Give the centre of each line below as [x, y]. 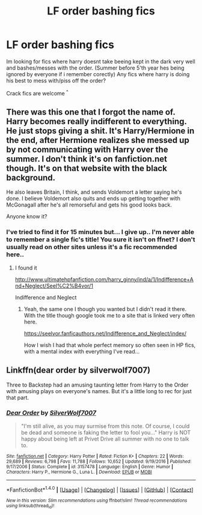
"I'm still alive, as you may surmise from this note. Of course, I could [105, 426]
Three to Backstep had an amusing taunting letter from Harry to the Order [97, 385]
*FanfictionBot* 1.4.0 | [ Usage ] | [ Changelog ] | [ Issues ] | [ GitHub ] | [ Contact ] [100, 489]
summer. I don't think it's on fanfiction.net [87, 159]
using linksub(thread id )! [30, 506]
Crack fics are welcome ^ [37, 92]
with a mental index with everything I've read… [82, 351]
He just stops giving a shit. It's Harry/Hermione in [100, 131]
